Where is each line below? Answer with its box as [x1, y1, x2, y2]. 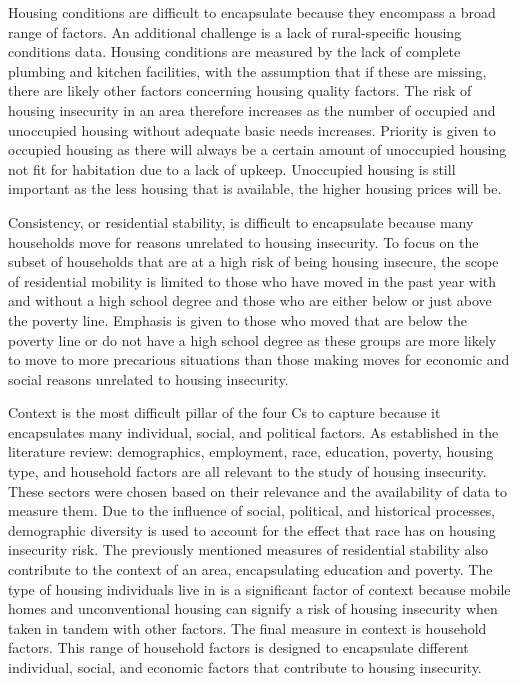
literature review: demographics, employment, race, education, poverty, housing [8, 441, 494, 462]
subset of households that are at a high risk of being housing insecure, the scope [8, 251, 499, 272]
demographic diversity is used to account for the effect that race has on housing [8, 519, 496, 540]
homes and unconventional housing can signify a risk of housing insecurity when [8, 598, 498, 619]
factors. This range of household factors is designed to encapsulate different [8, 637, 469, 658]
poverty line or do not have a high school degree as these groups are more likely [8, 329, 497, 350]
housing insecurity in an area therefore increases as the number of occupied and [8, 99, 496, 120]
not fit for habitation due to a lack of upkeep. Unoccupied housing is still [8, 158, 456, 179]
